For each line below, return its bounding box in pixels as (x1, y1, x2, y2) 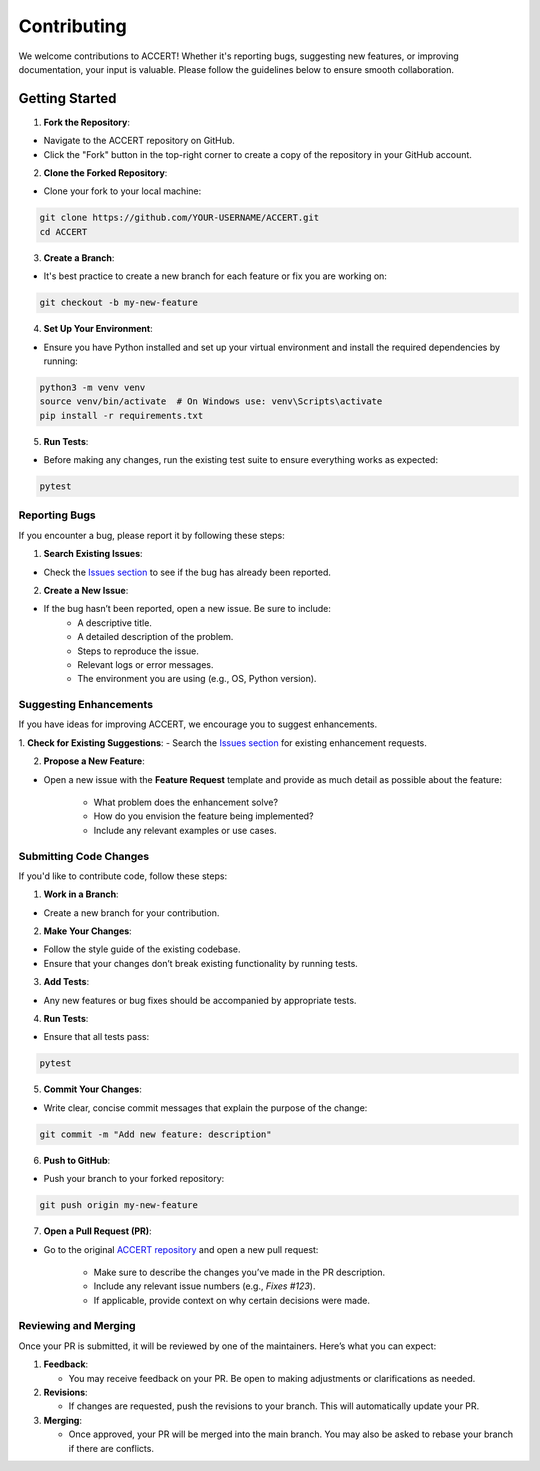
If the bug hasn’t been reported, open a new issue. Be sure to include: (43, 603, 332, 615)
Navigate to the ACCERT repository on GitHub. (43, 135, 235, 147)
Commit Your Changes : (43, 1083, 142, 1095)
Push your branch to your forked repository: (43, 1173, 225, 1185)
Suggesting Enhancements (18, 698, 154, 712)
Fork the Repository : (43, 116, 130, 128)
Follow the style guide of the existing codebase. (43, 943, 241, 955)
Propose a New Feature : (43, 755, 145, 767)
